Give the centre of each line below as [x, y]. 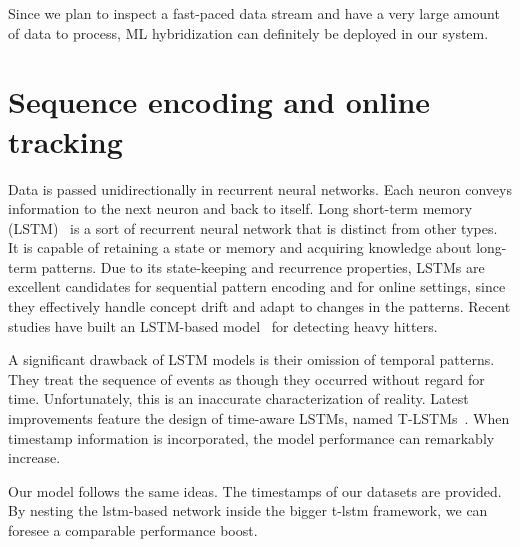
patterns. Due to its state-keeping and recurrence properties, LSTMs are [263, 266]
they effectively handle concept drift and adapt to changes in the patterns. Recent [259, 306]
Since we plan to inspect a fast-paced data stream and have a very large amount [254, 13]
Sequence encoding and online [219, 101]
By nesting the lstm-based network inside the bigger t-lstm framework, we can [248, 510]
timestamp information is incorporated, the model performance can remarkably [251, 437]
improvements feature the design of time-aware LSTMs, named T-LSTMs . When [259, 418]
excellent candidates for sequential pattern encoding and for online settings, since [257, 286]
